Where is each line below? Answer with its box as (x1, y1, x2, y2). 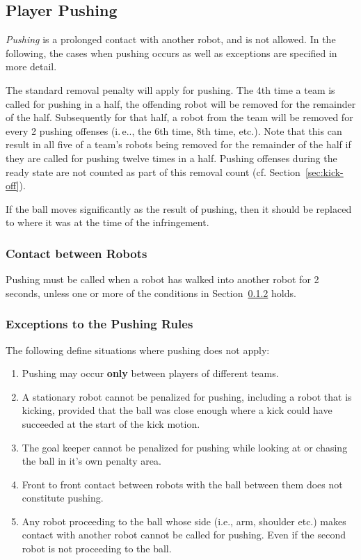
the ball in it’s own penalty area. (22, 454, 161, 468)
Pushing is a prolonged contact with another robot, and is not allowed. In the (6, 32, 336, 47)
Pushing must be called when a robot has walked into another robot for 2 (6, 272, 319, 287)
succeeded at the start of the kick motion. (22, 416, 200, 431)
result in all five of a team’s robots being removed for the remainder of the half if (6, 137, 351, 152)
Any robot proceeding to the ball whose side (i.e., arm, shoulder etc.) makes (22, 513, 346, 528)
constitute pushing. (22, 490, 104, 505)
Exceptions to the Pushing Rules (6, 315, 193, 333)
